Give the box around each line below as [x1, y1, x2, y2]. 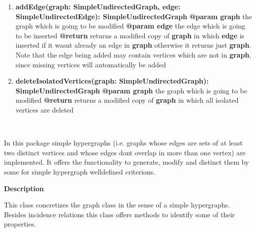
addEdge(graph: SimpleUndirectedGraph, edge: [15, 1, 181, 11]
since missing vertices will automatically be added [15, 59, 166, 69]
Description [4, 183, 44, 193]
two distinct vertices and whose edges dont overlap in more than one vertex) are [4, 147, 246, 157]
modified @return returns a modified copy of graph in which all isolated [15, 95, 239, 105]
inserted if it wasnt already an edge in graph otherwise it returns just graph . [15, 40, 252, 50]
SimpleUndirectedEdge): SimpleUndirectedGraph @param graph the [15, 11, 252, 21]
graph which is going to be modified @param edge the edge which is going [15, 21, 246, 31]
